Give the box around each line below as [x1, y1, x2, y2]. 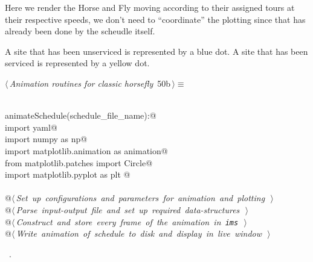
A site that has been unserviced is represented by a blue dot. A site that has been [5, 45, 308, 57]
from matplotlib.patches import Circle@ [5, 156, 153, 169]
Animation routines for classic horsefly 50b [9, 76, 171, 89]
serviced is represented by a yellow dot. [5, 57, 150, 69]
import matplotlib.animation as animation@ [5, 144, 168, 157]
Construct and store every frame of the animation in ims [16, 215, 239, 228]
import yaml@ [5, 120, 57, 133]
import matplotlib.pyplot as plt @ [5, 168, 131, 181]
